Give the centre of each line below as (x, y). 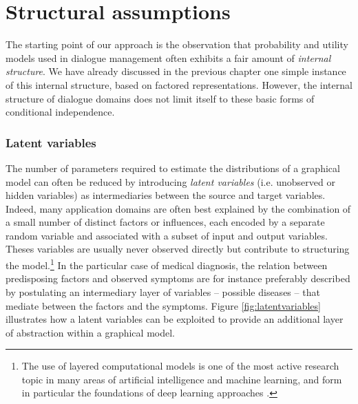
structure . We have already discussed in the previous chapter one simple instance (176, 71)
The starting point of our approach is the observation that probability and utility (177, 44)
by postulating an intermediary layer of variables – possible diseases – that (163, 291)
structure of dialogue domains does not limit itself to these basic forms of (160, 98)
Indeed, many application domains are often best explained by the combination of (178, 208)
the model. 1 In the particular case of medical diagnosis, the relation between (167, 264)
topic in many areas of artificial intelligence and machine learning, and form (182, 379)
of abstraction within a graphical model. (90, 332)
